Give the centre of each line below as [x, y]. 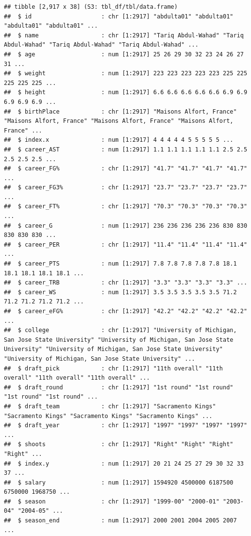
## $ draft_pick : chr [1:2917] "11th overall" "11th [114, 368]
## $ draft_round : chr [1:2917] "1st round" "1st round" [119, 387]
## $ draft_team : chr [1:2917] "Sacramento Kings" [110, 406]
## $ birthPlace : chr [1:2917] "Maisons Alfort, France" [120, 111]
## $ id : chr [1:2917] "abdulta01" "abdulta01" [119, 16]
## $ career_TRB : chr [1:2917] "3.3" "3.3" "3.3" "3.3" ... [126, 283]
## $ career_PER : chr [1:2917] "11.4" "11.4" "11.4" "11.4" [126, 244]
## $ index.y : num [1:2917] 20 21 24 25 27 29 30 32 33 [124, 463]
